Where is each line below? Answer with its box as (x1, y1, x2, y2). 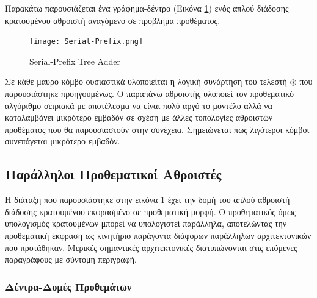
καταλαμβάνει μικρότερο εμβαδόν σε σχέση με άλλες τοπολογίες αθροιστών (5, 111, 273, 124)
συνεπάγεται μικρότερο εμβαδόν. (5, 135, 120, 147)
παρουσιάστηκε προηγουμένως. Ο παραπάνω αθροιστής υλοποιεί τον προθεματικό (5, 87, 294, 100)
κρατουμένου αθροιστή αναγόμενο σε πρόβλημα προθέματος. (5, 13, 220, 26)
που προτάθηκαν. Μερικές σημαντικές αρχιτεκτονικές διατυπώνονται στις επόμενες (5, 241, 297, 254)
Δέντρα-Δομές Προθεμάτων (5, 278, 132, 294)
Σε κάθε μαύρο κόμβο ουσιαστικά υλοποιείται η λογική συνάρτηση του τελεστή (5, 75, 287, 88)
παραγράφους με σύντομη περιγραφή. (5, 253, 137, 266)
